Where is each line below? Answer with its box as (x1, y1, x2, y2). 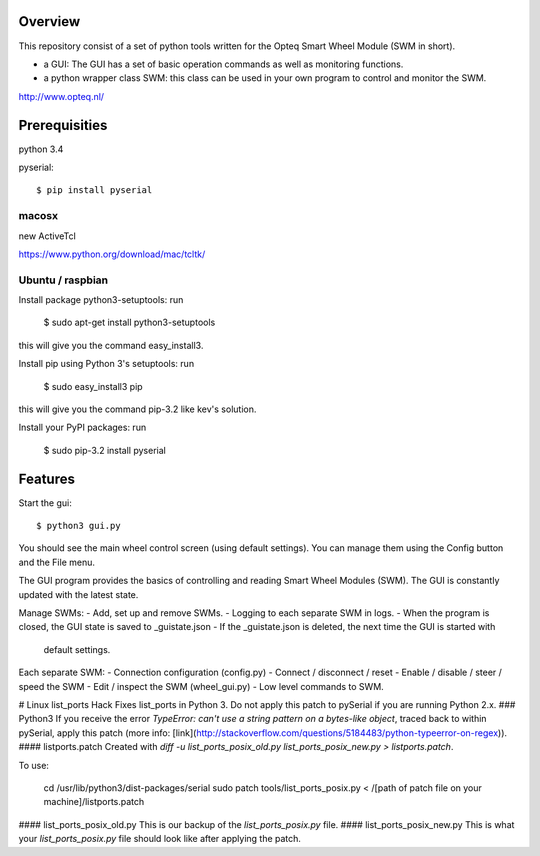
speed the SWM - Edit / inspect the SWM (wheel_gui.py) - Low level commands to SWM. (18, 680, 384, 692)
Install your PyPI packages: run (18, 421, 147, 434)
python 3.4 (18, 143, 64, 155)
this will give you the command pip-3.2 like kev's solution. (18, 403, 257, 415)
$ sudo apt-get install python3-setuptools (43, 316, 216, 329)
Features (18, 470, 75, 487)
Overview (18, 13, 81, 30)
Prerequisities (18, 116, 108, 134)
